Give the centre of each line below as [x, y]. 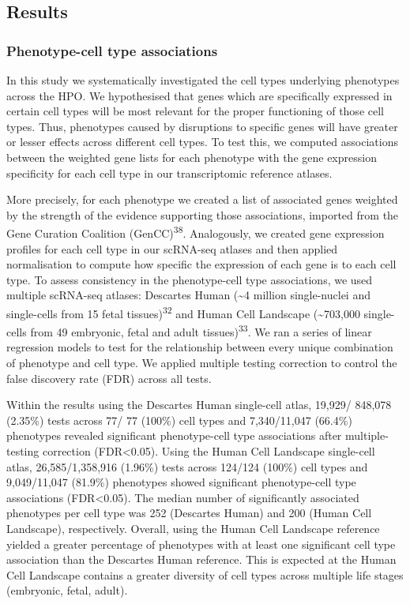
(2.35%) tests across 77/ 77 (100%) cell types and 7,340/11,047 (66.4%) [179, 420]
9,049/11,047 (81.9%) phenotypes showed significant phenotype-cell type [181, 482]
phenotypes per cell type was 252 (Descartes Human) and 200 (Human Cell [189, 513]
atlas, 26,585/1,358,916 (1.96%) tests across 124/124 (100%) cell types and [187, 466]
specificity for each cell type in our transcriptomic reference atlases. [169, 173]
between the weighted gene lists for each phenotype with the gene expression [192, 157]
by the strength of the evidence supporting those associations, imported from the [203, 214]
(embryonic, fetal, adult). [67, 590]
